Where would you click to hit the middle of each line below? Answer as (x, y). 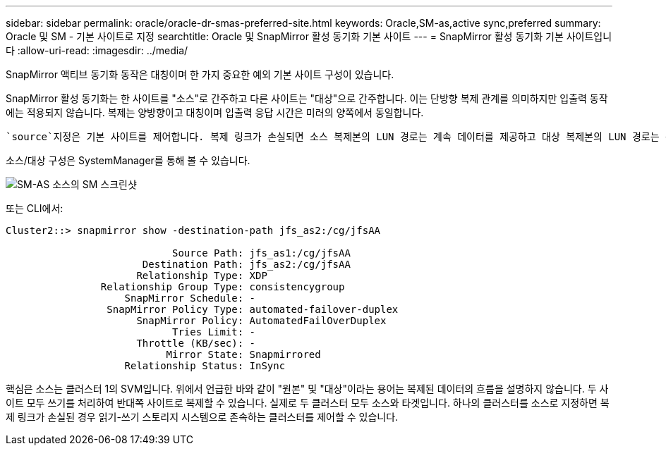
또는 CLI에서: (35, 208)
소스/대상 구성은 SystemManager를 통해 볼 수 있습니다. (128, 160)
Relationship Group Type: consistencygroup (223, 287)
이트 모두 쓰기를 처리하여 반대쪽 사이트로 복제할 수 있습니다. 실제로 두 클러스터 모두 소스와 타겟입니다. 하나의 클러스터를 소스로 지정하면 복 (308, 403)
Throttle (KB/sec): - (196, 343)
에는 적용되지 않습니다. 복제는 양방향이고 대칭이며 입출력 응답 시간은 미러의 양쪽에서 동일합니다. (215, 112)
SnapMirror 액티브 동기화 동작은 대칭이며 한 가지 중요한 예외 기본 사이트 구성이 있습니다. (200, 74)
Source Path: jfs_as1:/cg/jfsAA (261, 253)
